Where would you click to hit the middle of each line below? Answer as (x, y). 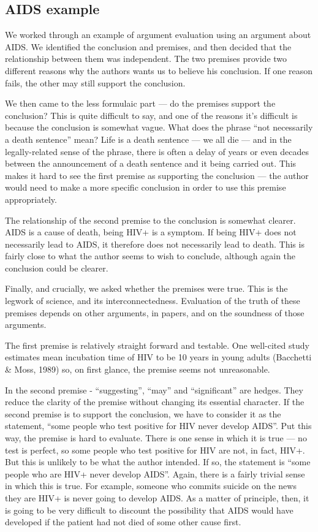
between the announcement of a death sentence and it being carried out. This (151, 163)
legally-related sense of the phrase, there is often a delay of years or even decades (157, 151)
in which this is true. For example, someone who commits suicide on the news (151, 486)
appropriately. (31, 199)
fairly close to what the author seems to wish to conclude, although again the (150, 256)
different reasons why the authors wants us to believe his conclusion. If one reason (159, 70)
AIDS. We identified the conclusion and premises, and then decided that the (148, 46)
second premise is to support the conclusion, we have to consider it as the (143, 413)
